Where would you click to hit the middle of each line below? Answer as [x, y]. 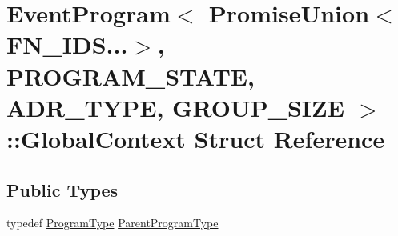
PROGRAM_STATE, [131, 76]
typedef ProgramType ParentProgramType [113, 223]
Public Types [62, 189]
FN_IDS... [67, 44]
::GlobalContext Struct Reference [196, 138]
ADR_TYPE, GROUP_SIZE [175, 107]
